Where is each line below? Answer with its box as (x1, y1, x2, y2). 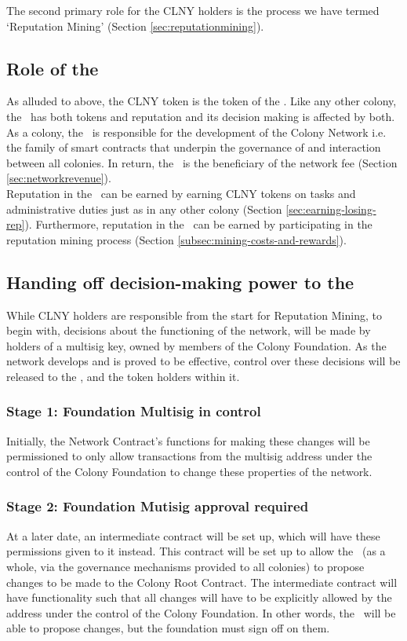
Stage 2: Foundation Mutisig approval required (6, 496, 309, 516)
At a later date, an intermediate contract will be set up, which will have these (6, 527, 380, 544)
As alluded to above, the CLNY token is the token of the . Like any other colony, (6, 93, 397, 109)
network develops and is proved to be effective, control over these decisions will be (6, 353, 401, 369)
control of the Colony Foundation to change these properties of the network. (6, 463, 372, 479)
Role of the (6, 56, 99, 80)
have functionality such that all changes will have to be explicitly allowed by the (6, 589, 392, 606)
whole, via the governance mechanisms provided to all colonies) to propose (6, 558, 365, 574)
